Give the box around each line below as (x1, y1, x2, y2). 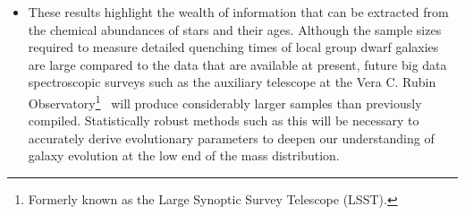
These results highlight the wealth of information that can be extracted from (28, 3, 449, 21)
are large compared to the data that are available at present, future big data (28, 55, 447, 73)
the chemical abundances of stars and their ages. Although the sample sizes (28, 20, 442, 39)
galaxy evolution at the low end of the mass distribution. (28, 146, 340, 165)
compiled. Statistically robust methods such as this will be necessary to (28, 111, 419, 130)
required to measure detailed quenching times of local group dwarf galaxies (28, 38, 439, 56)
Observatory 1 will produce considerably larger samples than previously (28, 90, 422, 112)
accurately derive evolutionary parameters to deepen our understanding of (28, 128, 435, 147)
